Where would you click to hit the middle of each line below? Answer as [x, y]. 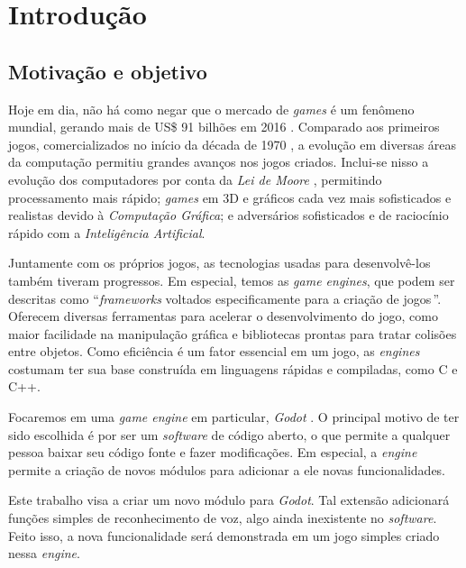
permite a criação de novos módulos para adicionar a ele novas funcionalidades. [227, 469]
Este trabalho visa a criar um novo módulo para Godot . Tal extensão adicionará [229, 500]
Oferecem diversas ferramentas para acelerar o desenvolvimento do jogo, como [223, 316]
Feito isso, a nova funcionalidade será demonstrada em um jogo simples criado [224, 535]
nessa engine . [44, 553]
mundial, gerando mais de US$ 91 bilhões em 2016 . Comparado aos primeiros [224, 127]
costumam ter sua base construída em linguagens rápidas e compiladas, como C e [233, 368]
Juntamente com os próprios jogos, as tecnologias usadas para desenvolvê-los [219, 263]
